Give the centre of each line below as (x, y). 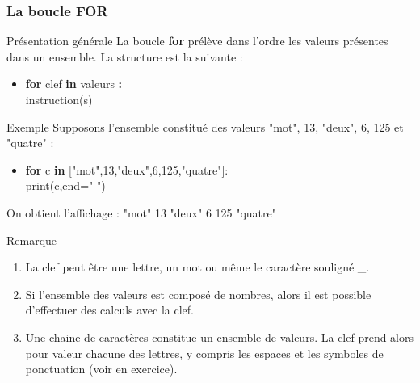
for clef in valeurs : (74, 84)
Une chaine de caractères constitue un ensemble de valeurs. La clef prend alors (220, 337)
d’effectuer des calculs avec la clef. (109, 310)
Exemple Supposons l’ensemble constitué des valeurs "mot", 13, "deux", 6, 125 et (205, 126)
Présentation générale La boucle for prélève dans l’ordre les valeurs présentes (197, 41)
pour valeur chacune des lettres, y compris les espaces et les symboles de (204, 353)
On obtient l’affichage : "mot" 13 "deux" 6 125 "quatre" (141, 212)
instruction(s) (59, 99)
